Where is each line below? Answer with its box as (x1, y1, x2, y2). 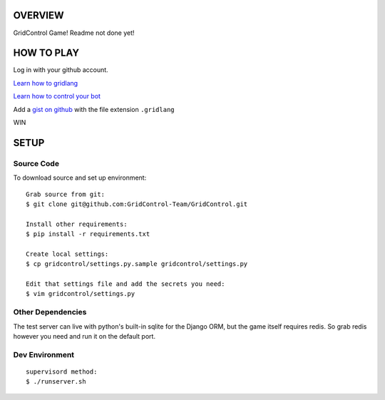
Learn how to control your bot (13, 92, 101, 101)
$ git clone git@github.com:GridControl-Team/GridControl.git (26, 200, 248, 208)
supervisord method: (26, 367, 98, 376)
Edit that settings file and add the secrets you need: (26, 280, 225, 288)
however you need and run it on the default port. (13, 332, 156, 340)
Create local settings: (26, 250, 109, 258)
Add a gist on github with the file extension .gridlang (13, 105, 175, 113)
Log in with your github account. (13, 66, 108, 74)
